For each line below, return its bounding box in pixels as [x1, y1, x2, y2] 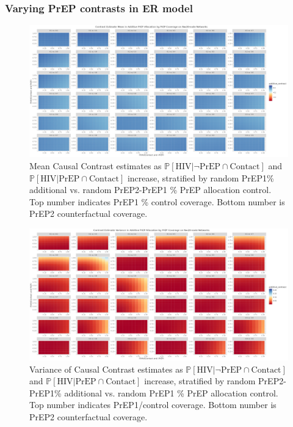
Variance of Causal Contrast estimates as [29, 362, 183, 375]
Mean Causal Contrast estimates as [29, 159, 162, 172]
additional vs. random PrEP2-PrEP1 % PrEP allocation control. [29, 183, 272, 196]
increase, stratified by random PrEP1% [127, 171, 274, 184]
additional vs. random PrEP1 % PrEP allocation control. [64, 386, 278, 399]
